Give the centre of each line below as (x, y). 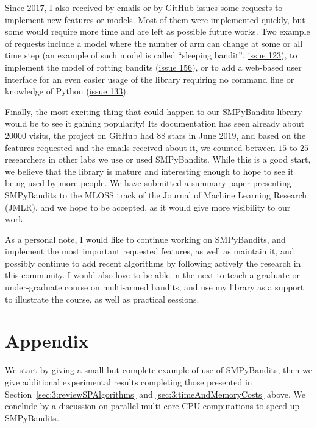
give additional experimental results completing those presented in (129, 381)
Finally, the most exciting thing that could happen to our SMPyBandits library (154, 111)
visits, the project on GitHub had (91, 135)
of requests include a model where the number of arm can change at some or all (154, 43)
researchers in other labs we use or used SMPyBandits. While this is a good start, (158, 159)
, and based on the (271, 135)
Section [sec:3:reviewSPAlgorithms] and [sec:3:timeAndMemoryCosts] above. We (155, 394)
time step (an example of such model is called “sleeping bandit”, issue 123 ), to (151, 55)
